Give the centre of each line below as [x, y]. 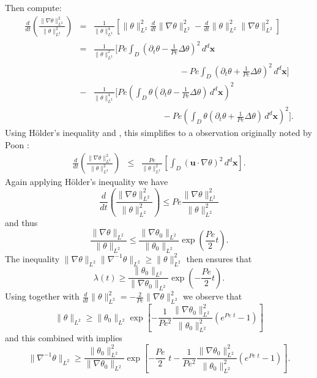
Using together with [42, 296]
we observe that [213, 296]
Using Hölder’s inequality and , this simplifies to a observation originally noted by [158, 133]
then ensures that [219, 258]
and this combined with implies [64, 338]
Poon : [17, 144]
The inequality [32, 258]
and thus [21, 222]
